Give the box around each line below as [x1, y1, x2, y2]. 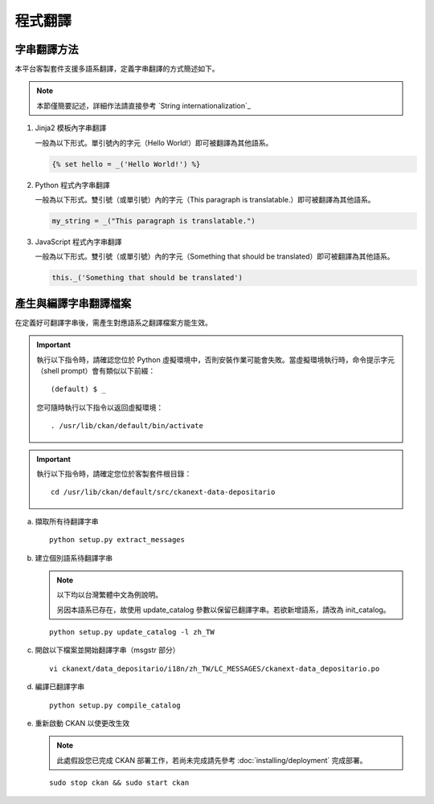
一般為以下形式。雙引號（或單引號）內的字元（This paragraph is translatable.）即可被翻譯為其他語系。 [35, 194, 375, 204]
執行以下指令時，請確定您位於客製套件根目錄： [36, 468, 192, 478]
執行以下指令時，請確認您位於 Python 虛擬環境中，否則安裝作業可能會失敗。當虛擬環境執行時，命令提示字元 [36, 354, 395, 365]
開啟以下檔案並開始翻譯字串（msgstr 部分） [35, 645, 180, 655]
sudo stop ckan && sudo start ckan [49, 778, 190, 787]
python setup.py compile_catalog [49, 700, 181, 710]
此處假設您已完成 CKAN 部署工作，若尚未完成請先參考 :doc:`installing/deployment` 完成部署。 [56, 755, 367, 765]
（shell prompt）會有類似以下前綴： [36, 366, 156, 375]
